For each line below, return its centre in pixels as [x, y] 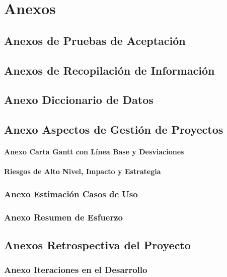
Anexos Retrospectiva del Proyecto [97, 244]
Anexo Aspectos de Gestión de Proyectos [114, 129]
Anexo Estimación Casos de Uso [71, 193]
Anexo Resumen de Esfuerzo [63, 217]
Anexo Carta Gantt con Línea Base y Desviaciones [94, 152]
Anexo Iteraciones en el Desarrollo [76, 270]
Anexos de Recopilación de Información [109, 70]
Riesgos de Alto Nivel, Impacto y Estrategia [83, 171]
